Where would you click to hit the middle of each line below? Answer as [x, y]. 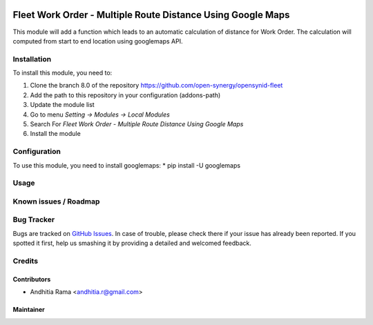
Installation [32, 59]
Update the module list [62, 105]
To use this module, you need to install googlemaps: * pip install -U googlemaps [127, 165]
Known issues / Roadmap [56, 201]
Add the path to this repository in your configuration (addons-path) [125, 95]
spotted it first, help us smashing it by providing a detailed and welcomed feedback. [132, 243]
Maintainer [29, 310]
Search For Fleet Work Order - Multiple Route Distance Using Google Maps [137, 124]
